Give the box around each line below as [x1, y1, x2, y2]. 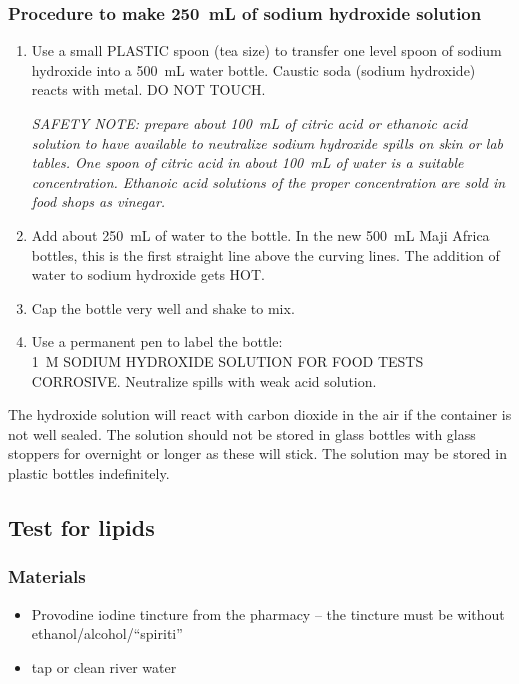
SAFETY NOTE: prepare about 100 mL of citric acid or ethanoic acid [31, 113, 468, 133]
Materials [8, 564, 86, 589]
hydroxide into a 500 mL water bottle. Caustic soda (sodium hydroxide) [31, 59, 476, 80]
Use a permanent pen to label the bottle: [31, 331, 283, 352]
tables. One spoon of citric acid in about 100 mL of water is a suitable [31, 152, 464, 173]
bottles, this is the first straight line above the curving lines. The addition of [31, 244, 500, 265]
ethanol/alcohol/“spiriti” [31, 623, 183, 644]
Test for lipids [8, 511, 155, 542]
